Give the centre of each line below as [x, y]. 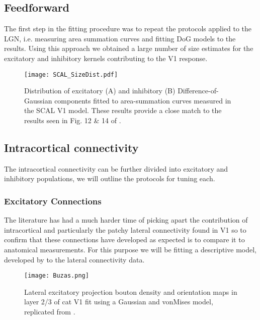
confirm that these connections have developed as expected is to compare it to [124, 239]
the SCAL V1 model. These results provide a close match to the [123, 110]
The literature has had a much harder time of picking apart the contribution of [126, 220]
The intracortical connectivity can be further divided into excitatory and [116, 168]
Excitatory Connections [53, 201]
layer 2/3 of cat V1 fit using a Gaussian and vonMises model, [119, 302]
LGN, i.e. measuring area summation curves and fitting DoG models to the [120, 38]
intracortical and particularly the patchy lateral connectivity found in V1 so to [125, 229]
